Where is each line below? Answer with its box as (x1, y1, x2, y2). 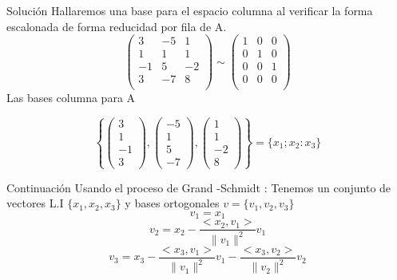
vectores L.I (6, 195, 64, 211)
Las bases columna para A (6, 89, 136, 106)
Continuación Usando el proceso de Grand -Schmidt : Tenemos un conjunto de (6, 179, 391, 195)
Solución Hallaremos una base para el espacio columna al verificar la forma (6, 2, 373, 18)
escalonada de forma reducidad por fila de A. (6, 18, 227, 34)
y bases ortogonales (125, 195, 220, 211)
